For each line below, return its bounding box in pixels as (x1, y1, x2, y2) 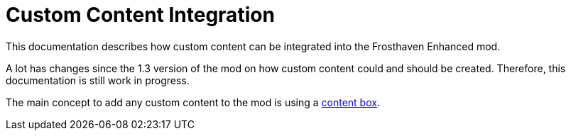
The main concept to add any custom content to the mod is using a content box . (6, 96, 380, 108)
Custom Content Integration (6, 3, 275, 27)
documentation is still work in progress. (6, 74, 190, 86)
